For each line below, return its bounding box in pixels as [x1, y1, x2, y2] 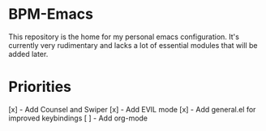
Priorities [8, 78, 71, 96]
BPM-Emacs [8, 5, 93, 24]
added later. [8, 49, 49, 59]
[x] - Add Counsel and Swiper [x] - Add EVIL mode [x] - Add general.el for [8, 104, 256, 114]
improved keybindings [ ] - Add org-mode [8, 113, 148, 123]
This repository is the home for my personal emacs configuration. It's [8, 32, 239, 41]
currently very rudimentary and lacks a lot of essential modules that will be [8, 40, 258, 50]
